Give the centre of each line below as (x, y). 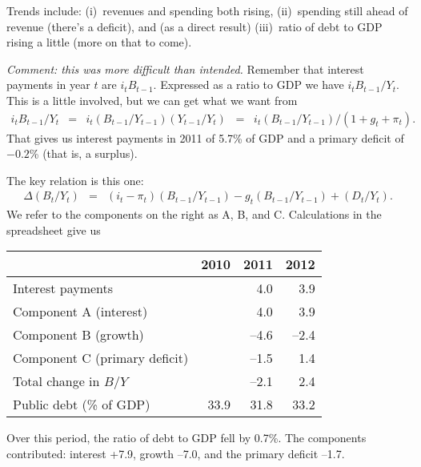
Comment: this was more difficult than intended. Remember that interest (185, 68)
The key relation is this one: (75, 180)
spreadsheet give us (54, 229)
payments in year (48, 85)
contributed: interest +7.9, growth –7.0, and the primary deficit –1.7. (176, 453)
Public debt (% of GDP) (82, 405)
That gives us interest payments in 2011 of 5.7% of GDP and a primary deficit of (205, 137)
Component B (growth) (78, 335)
